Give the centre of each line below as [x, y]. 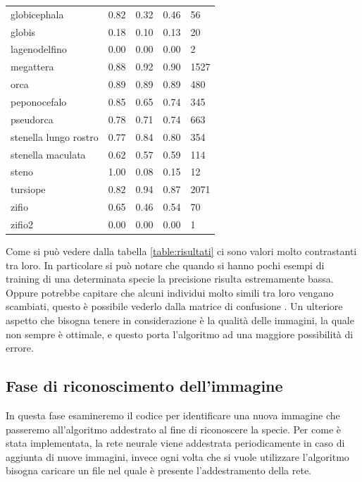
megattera [32, 67]
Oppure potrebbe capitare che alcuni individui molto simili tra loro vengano [170, 292]
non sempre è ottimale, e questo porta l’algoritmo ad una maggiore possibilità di [180, 334]
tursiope [28, 189]
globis [23, 31]
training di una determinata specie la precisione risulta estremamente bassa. [170, 279]
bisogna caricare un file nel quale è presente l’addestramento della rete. [159, 470]
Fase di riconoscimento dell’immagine [144, 386]
